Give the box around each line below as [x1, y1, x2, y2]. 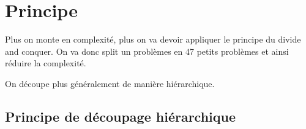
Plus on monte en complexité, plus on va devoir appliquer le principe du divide [5, 33, 301, 46]
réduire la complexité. [5, 57, 86, 69]
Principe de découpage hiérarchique [5, 106, 236, 125]
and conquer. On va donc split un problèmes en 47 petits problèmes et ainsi [5, 44, 289, 57]
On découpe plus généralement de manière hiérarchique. [5, 77, 215, 89]
